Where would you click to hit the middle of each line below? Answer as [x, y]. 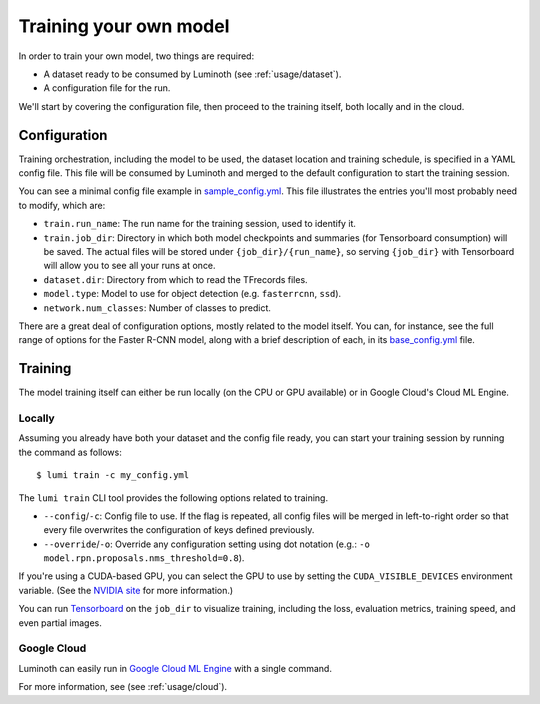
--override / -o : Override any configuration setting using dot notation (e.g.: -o [206, 544]
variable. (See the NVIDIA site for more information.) [126, 590]
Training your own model [124, 26]
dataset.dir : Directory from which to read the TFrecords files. [176, 279]
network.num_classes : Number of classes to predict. [157, 307]
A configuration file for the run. [107, 88]
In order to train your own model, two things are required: [136, 56]
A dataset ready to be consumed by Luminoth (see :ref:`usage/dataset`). [192, 74]
